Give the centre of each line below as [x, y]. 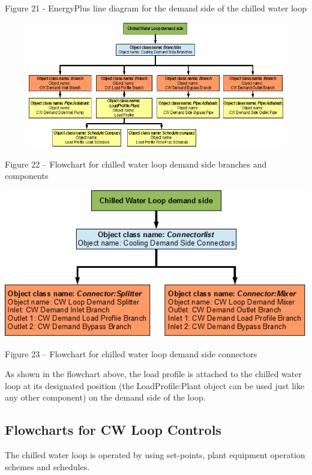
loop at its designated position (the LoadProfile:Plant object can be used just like [155, 385]
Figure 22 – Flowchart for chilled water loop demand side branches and [136, 164]
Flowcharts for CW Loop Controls [113, 430]
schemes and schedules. [47, 466]
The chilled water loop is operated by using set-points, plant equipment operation [155, 455]
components [27, 176]
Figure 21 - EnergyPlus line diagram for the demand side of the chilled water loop [156, 8]
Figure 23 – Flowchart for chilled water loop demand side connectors [131, 353]
